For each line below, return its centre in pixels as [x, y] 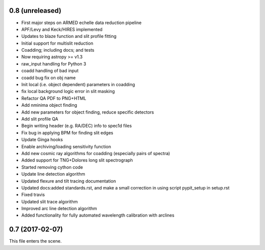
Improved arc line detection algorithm [59, 209]
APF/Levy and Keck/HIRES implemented [62, 29]
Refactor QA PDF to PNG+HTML [54, 98]
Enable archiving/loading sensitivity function [66, 146]
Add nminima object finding [49, 105]
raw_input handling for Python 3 [54, 63]
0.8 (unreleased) [35, 11]
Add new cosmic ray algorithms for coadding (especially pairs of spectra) [96, 153]
